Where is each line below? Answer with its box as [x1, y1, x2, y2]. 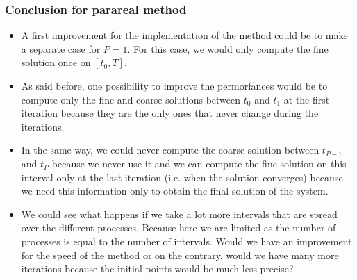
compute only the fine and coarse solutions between [21, 92, 241, 106]
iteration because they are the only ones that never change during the [21, 106, 319, 120]
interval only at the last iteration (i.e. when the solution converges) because [21, 170, 343, 184]
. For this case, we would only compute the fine [127, 41, 329, 56]
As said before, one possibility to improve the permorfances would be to [21, 79, 328, 92]
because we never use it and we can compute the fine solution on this [51, 156, 347, 170]
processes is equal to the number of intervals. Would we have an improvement [21, 233, 352, 248]
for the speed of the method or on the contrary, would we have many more [21, 247, 339, 262]
